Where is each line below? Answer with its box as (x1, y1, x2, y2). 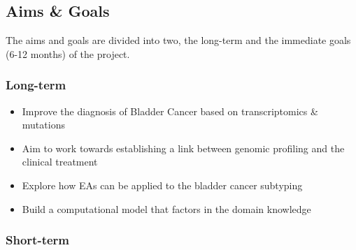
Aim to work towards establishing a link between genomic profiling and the (22, 140, 345, 155)
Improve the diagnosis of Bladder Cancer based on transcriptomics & (22, 103, 318, 118)
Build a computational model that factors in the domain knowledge (22, 201, 311, 216)
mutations (22, 117, 65, 132)
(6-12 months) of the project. (6, 46, 130, 61)
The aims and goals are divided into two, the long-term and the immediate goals (6, 33, 351, 47)
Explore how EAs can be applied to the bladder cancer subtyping (22, 177, 303, 192)
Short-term (6, 231, 70, 249)
